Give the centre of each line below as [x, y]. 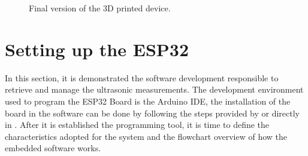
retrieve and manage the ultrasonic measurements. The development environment [154, 89]
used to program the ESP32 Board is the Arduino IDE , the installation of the [148, 101]
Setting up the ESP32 [97, 49]
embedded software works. [53, 148]
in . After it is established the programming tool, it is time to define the [137, 125]
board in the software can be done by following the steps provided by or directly [153, 113]
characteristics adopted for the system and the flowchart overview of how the [146, 136]
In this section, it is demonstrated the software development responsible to [142, 77]
